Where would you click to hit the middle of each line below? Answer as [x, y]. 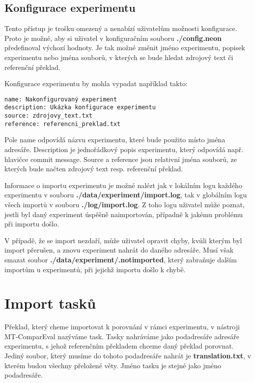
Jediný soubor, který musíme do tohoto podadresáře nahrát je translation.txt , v [128, 356]
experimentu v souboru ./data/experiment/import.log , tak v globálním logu [126, 195]
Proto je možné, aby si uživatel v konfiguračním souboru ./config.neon [113, 38]
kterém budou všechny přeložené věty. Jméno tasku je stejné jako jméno [113, 365]
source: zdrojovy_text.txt [48, 116]
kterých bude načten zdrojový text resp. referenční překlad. [94, 169]
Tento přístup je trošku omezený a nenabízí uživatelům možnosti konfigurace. [121, 28]
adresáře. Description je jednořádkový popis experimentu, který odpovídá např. [124, 149]
